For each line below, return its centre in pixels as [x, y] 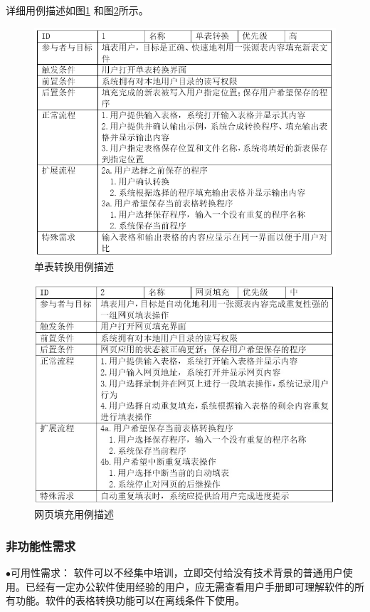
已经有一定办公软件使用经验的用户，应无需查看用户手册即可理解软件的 [190, 586]
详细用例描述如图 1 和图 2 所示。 [77, 10]
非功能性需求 [41, 545]
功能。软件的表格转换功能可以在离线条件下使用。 [130, 600]
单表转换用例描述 [74, 267]
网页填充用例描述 [74, 514]
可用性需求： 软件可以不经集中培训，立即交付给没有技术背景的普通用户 [177, 573]
